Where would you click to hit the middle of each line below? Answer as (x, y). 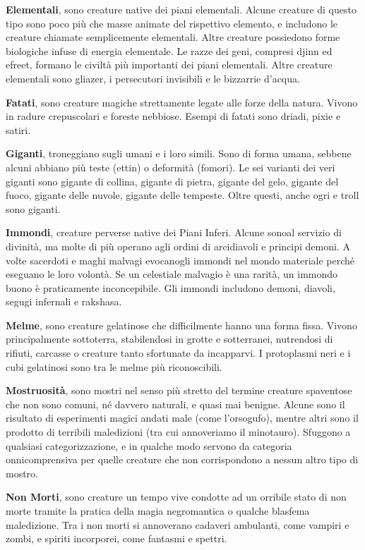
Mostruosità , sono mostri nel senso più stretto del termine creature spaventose (179, 390)
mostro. (22, 473)
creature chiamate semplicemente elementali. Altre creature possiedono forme (173, 37)
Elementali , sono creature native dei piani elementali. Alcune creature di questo (181, 9)
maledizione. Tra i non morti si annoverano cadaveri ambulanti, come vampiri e (178, 524)
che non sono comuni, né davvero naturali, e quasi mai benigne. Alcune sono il (175, 404)
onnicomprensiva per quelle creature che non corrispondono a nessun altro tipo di (182, 459)
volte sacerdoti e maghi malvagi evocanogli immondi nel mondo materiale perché (180, 260)
